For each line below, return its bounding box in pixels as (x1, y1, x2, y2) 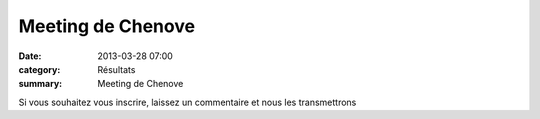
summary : (18, 78, 63, 90)
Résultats (97, 63, 136, 75)
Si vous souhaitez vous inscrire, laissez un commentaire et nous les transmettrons (18, 96, 357, 108)
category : (18, 63, 61, 75)
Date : (18, 50, 42, 62)
